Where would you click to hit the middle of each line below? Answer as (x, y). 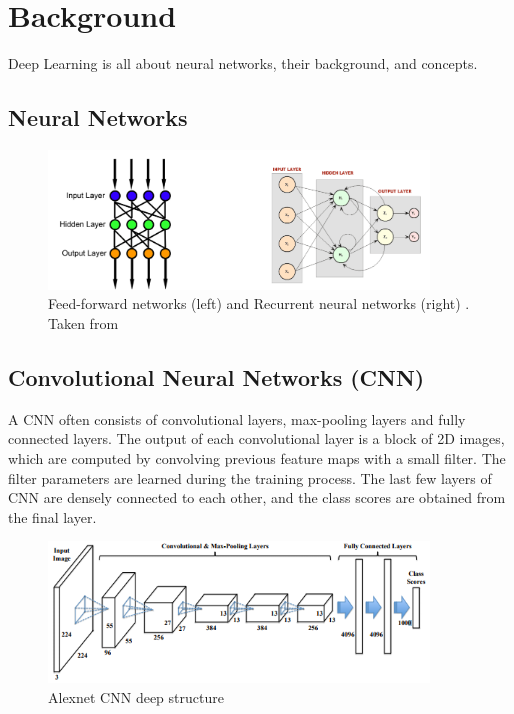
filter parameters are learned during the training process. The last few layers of (250, 477)
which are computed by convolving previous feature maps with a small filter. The (257, 458)
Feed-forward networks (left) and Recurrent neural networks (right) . (259, 303)
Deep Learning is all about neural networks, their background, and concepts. (243, 63)
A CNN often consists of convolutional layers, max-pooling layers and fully (237, 418)
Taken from (83, 323)
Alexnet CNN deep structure (136, 696)
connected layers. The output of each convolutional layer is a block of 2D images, (256, 438)
